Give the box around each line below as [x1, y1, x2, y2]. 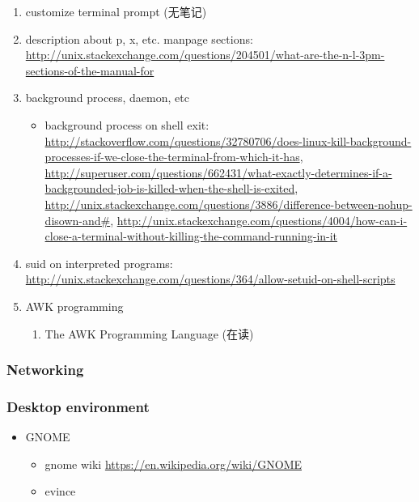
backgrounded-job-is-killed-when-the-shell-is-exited [44, 180, 295, 197]
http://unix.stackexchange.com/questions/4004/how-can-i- [116, 211, 408, 228]
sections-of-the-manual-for [25, 62, 154, 79]
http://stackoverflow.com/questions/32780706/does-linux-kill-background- [44, 132, 412, 149]
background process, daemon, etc [25, 89, 189, 106]
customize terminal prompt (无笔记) [25, 3, 207, 19]
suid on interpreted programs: [25, 254, 173, 271]
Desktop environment [6, 396, 150, 416]
